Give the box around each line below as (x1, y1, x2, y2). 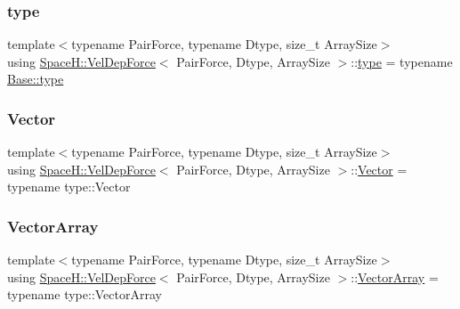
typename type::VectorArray (7, 285, 162, 304)
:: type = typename (351, 52, 453, 70)
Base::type (7, 69, 64, 88)
